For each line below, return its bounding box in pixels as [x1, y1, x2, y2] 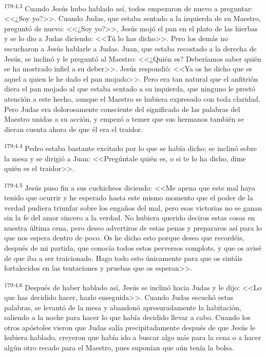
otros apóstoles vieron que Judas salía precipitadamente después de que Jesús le [4, 322, 256, 332]
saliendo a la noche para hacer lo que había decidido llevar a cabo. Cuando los [4, 312, 251, 323]
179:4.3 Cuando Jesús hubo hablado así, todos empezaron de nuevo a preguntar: [4, 2, 253, 13]
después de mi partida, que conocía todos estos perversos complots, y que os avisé [4, 242, 261, 253]
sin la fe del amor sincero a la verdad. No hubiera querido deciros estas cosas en [4, 212, 255, 223]
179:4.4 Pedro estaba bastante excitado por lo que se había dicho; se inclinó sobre [4, 141, 257, 154]
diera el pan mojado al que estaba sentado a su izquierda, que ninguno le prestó [4, 83, 255, 94]
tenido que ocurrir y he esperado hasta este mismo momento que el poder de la [4, 192, 254, 203]
